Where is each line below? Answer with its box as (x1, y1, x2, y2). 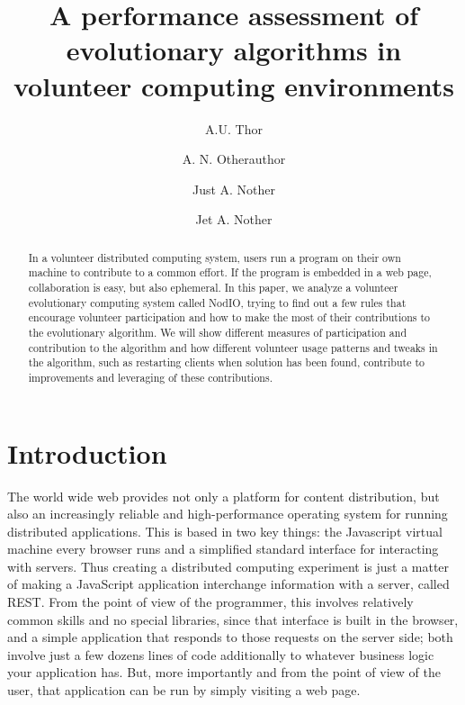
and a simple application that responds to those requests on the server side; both (7, 628, 453, 646)
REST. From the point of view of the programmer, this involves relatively (7, 592, 414, 611)
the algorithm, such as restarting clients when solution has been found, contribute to (28, 355, 425, 370)
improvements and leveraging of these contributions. (28, 369, 273, 384)
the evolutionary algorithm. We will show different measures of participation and (28, 324, 407, 339)
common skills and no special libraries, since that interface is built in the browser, (7, 610, 459, 628)
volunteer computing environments (13, 67, 454, 104)
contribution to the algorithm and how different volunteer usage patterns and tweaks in (28, 339, 438, 355)
